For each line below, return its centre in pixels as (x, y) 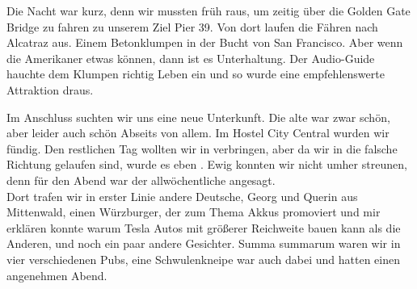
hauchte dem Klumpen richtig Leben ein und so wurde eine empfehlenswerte (196, 74)
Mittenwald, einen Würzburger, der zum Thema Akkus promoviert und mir (194, 212)
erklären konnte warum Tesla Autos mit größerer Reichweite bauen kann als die (204, 227)
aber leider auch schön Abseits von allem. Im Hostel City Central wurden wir (198, 133)
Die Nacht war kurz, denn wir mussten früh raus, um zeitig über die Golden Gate (208, 10)
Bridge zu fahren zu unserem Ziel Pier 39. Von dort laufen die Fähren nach (192, 26)
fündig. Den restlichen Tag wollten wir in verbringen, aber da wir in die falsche (202, 148)
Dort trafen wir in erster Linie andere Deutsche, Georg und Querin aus (182, 196)
